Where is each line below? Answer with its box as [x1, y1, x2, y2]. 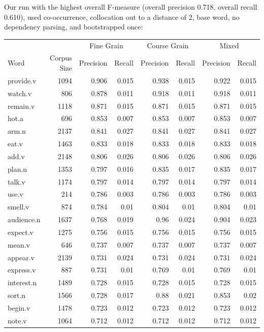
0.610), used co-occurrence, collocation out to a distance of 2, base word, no [4, 11, 240, 22]
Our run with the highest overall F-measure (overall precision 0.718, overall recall [4, 2, 257, 12]
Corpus [50, 52, 72, 63]
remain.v [8, 100, 35, 111]
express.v [8, 264, 36, 275]
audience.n [8, 214, 41, 225]
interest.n [8, 277, 37, 288]
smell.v [8, 201, 29, 212]
